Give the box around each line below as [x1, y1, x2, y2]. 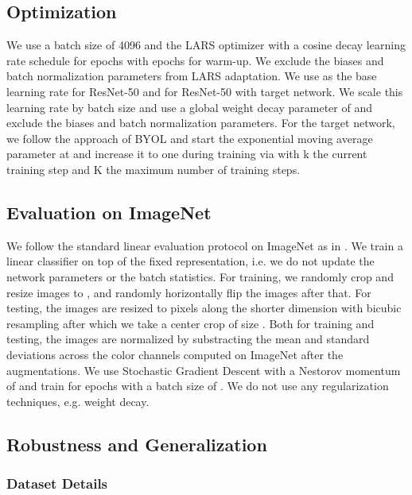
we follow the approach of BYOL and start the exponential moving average [6, 130, 373, 146]
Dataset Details [6, 473, 108, 493]
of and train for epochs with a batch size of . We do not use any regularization [6, 377, 389, 394]
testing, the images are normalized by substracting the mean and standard [6, 331, 370, 347]
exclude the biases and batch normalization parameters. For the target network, [6, 114, 395, 131]
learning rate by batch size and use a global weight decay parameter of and [6, 99, 372, 115]
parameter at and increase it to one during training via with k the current [6, 145, 367, 162]
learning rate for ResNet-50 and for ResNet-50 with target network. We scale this [6, 83, 403, 99]
